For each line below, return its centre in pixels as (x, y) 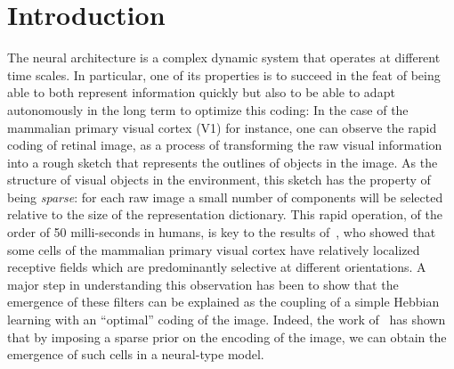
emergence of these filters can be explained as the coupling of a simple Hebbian (223, 302)
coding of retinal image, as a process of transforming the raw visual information (225, 145)
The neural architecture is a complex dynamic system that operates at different (224, 57)
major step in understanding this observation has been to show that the (203, 284)
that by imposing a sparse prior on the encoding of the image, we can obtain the (227, 336)
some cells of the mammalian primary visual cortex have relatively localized (214, 249)
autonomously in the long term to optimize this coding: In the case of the (208, 109)
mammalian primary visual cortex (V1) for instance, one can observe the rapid (222, 127)
